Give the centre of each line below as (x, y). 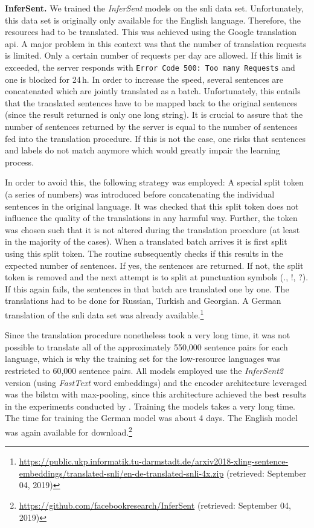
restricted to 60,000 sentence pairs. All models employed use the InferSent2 (144, 370)
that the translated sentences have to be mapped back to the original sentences (151, 102)
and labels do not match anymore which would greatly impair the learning (143, 150)
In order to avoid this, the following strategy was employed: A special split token (154, 182)
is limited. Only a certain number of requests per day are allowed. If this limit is (153, 55)
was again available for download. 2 (69, 431)
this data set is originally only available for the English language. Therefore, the (153, 20)
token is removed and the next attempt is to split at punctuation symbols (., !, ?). (157, 277)
